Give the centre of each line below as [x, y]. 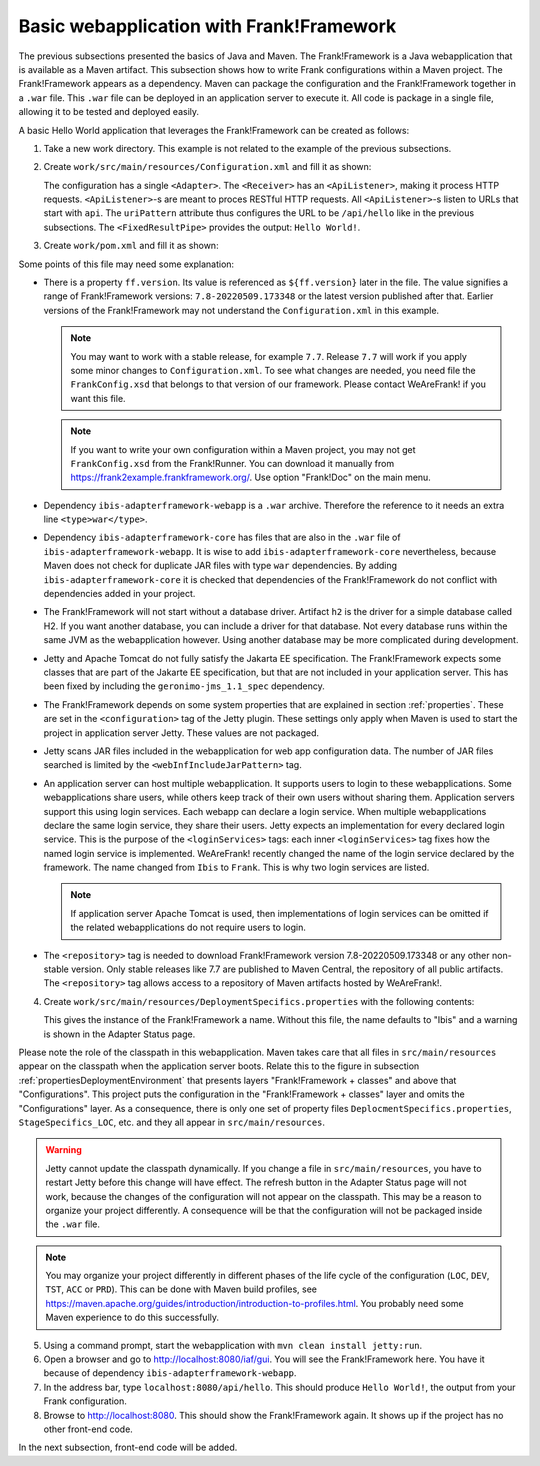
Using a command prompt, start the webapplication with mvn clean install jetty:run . [233, 1345]
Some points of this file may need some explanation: [126, 264]
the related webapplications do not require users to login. [188, 927]
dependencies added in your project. [119, 594]
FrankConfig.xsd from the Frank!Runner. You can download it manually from [232, 463]
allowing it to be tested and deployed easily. [109, 112]
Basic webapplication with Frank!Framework [207, 26]
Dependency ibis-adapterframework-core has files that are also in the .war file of [222, 537]
